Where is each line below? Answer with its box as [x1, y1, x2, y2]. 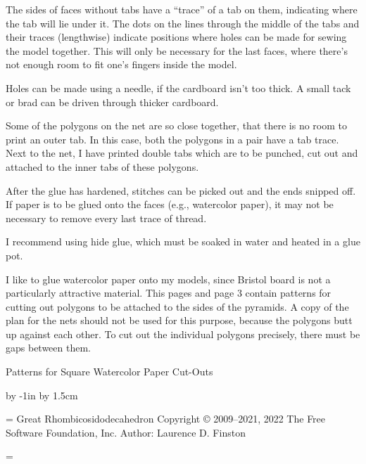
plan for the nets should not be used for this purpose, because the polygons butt [6, 313, 353, 328]
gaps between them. [6, 340, 91, 355]
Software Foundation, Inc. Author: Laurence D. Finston [6, 425, 246, 439]
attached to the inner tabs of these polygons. [6, 159, 199, 174]
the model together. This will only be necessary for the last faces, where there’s [6, 43, 348, 58]
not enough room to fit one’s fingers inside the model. [6, 57, 237, 72]
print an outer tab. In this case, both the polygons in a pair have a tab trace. [6, 131, 339, 146]
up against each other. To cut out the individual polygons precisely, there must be [6, 326, 360, 341]
